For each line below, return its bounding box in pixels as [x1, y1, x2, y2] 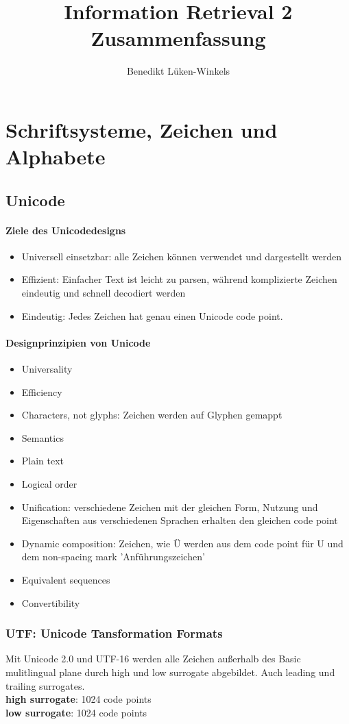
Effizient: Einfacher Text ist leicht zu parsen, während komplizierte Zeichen [21, 272, 337, 286]
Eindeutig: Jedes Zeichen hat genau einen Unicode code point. [21, 308, 283, 323]
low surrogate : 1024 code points [5, 705, 147, 719]
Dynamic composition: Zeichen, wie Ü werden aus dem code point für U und [21, 536, 344, 550]
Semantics [21, 430, 64, 445]
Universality [21, 362, 73, 376]
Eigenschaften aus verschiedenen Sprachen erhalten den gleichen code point [21, 513, 338, 527]
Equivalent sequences [21, 572, 110, 586]
